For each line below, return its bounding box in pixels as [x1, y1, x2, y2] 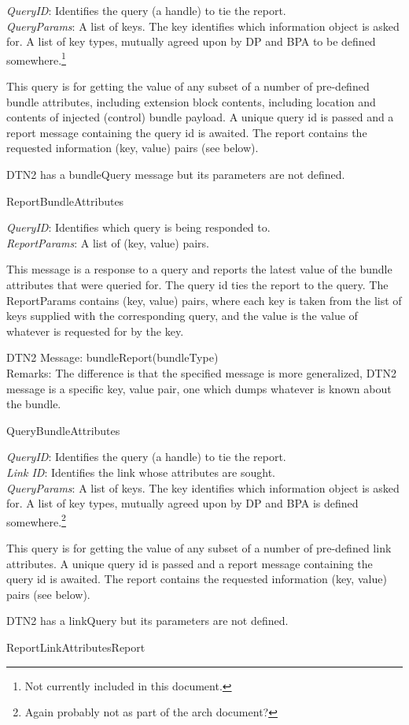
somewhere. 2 [6, 511, 66, 530]
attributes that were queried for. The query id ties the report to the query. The [6, 276, 389, 292]
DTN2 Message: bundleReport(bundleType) [6, 349, 219, 366]
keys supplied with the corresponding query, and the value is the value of [6, 307, 358, 324]
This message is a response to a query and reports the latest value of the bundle [6, 261, 392, 277]
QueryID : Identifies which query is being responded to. [6, 219, 271, 236]
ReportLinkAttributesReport [6, 638, 146, 655]
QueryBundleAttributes [6, 422, 120, 438]
